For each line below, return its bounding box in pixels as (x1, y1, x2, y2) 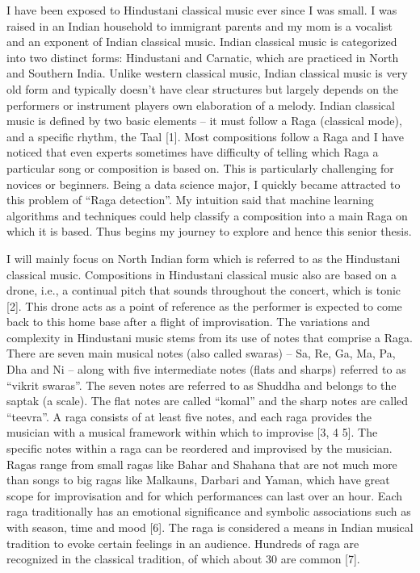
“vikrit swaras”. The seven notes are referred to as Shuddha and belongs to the (6, 376, 397, 393)
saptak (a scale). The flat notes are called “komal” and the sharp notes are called (6, 392, 409, 409)
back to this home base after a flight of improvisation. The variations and (6, 313, 370, 330)
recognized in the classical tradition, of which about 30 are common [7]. (6, 550, 360, 567)
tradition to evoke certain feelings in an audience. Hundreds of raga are (6, 534, 359, 551)
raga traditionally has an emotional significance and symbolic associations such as (6, 503, 411, 520)
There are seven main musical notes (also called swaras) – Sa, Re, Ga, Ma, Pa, (6, 345, 396, 362)
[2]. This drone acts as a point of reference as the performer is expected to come (6, 297, 402, 314)
